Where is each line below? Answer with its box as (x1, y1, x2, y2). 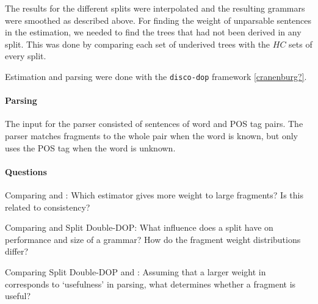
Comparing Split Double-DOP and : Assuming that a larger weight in (5, 265, 266, 278)
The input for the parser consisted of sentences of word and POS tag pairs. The (5, 117, 303, 130)
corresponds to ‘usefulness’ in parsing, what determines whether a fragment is (5, 277, 296, 290)
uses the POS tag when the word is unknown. (5, 141, 176, 154)
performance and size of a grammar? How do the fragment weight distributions (5, 233, 301, 245)
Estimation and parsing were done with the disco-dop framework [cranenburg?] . (5, 70, 307, 82)
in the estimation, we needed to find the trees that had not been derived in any (5, 26, 302, 38)
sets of (289, 37, 313, 50)
